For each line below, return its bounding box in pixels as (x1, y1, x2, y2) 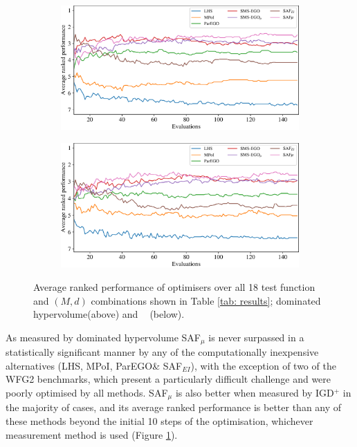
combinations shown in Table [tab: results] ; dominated (91, 293, 321, 307)
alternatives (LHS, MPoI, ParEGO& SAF (6, 358, 183, 372)
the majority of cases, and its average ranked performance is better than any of (6, 400, 342, 415)
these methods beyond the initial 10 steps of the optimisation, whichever (6, 414, 313, 428)
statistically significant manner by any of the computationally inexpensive (6, 345, 319, 359)
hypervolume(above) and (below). (33, 307, 185, 321)
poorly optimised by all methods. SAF (6, 385, 168, 399)
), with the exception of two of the (190, 358, 336, 372)
